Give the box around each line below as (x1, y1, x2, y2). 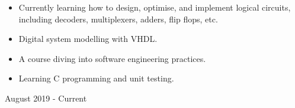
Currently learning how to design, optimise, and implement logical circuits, (18, 1, 291, 13)
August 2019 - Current (5, 91, 87, 104)
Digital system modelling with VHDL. (18, 32, 158, 45)
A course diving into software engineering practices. (18, 52, 206, 64)
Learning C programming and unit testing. (18, 72, 174, 84)
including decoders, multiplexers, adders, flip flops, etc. (18, 12, 218, 25)
